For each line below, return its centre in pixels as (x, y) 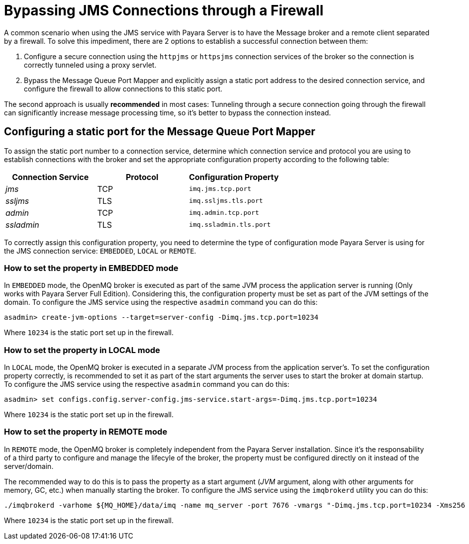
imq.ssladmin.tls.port (230, 225)
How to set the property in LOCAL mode (82, 350)
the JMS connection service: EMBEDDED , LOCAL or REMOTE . (100, 251)
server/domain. (29, 466)
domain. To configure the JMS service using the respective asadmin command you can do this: (161, 302)
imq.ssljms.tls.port (226, 201)
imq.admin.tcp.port (224, 213)
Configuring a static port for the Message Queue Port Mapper (160, 132)
